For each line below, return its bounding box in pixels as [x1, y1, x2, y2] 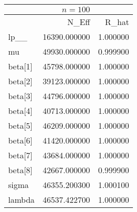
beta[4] [8, 105, 33, 116]
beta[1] [8, 60, 33, 72]
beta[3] [8, 90, 33, 102]
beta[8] [8, 164, 33, 176]
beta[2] [8, 75, 33, 87]
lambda [8, 194, 35, 205]
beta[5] [8, 120, 33, 131]
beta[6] [8, 134, 33, 146]
